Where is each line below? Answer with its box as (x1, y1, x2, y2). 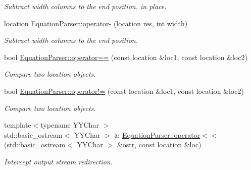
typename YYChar (40, 120, 99, 130)
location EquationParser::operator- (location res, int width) (4, 18, 188, 28)
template (4, 120, 31, 130)
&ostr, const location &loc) (117, 139, 202, 150)
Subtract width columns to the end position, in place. (4, 1, 167, 11)
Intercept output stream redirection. (4, 156, 113, 166)
